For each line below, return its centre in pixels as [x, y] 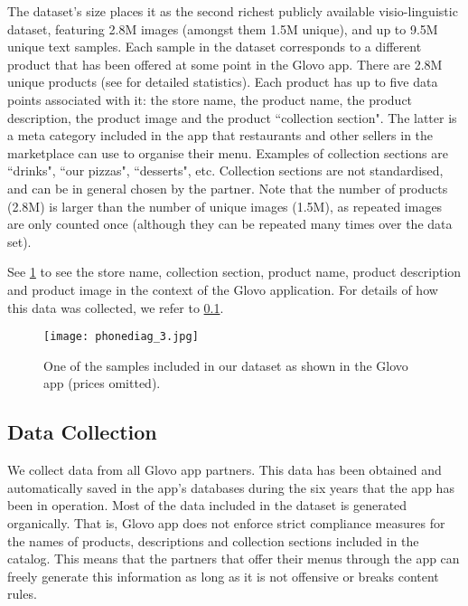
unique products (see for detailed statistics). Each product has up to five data [223, 82]
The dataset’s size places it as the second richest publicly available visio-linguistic [233, 11]
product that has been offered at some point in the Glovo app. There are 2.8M [225, 64]
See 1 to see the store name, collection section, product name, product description [234, 272]
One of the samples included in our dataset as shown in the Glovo [226, 365]
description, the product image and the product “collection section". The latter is [232, 117]
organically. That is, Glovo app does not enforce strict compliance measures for [226, 522]
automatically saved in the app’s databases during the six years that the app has [231, 487]
